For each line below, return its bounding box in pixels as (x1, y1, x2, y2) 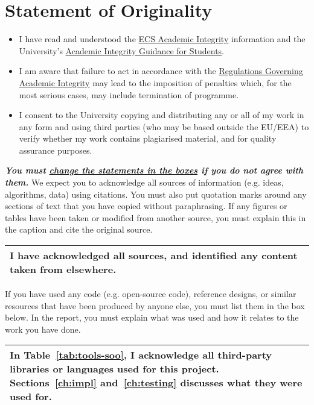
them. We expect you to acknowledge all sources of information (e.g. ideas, (5, 176, 284, 189)
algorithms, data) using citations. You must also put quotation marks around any (5, 187, 307, 200)
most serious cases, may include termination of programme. (19, 88, 239, 101)
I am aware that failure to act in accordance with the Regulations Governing (19, 64, 303, 77)
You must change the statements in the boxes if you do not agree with (5, 164, 304, 177)
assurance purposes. (19, 143, 92, 156)
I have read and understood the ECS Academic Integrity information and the (19, 33, 306, 45)
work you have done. (5, 322, 81, 335)
